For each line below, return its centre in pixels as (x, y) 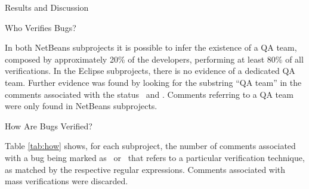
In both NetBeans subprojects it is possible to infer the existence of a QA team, (151, 47)
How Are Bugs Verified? (49, 126)
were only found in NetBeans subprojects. (81, 106)
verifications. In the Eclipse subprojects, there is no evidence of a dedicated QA (150, 71)
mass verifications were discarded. (67, 181)
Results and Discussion (47, 7)
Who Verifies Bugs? (41, 27)
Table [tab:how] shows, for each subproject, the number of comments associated (150, 146)
